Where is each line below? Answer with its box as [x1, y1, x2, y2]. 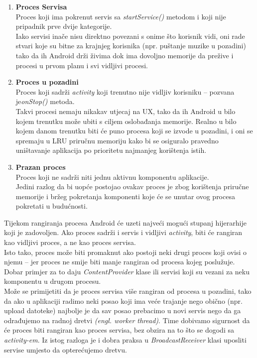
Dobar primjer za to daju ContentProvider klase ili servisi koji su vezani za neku [4, 266, 250, 276]
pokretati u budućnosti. [15, 201, 88, 211]
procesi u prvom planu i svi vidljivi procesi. [15, 60, 148, 70]
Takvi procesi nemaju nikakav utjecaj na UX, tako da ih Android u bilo [15, 106, 236, 116]
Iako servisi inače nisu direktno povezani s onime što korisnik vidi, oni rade [15, 30, 245, 41]
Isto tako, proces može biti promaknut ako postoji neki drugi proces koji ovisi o [4, 246, 247, 257]
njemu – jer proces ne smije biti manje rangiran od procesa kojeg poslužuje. [4, 256, 235, 267]
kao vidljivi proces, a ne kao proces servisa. [4, 237, 136, 247]
